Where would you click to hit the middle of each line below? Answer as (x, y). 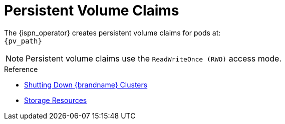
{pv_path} (23, 41)
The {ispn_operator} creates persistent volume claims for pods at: (112, 32)
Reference (21, 69)
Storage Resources (56, 100)
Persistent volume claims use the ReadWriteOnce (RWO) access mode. (154, 58)
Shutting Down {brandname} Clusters (86, 84)
